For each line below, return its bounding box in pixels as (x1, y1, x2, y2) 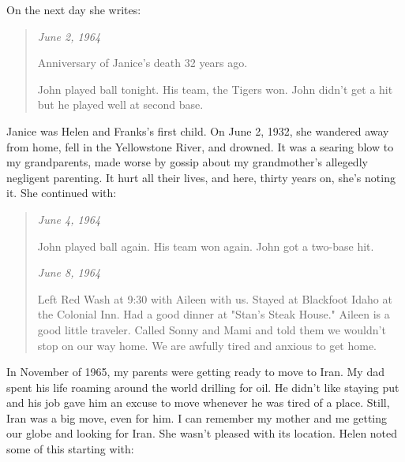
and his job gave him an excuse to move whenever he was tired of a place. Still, (6, 394, 390, 411)
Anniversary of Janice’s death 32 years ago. (37, 54, 248, 71)
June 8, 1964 (37, 264, 101, 281)
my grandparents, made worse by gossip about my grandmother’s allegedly (6, 154, 368, 170)
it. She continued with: (6, 184, 117, 201)
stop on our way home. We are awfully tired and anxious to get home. (37, 337, 377, 353)
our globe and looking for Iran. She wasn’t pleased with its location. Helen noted (6, 425, 398, 442)
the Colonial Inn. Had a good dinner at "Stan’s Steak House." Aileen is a (37, 306, 390, 322)
